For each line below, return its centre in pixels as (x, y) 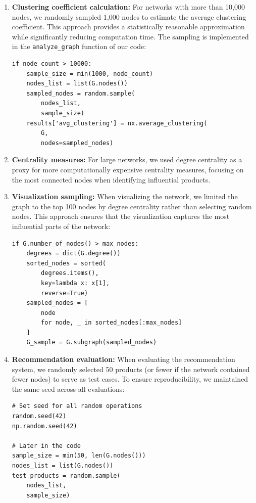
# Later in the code (46, 446)
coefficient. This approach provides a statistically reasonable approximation (128, 27)
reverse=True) (65, 293)
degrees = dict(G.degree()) (73, 254)
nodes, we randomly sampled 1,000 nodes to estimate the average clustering (129, 16)
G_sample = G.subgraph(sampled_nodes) (92, 342)
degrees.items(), (70, 273)
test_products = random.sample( (66, 475)
